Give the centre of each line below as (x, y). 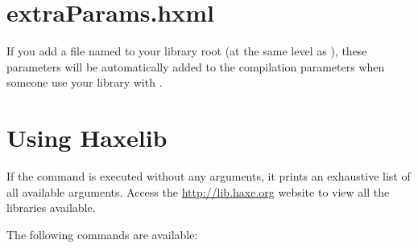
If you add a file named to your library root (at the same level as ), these (187, 51)
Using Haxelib (87, 138)
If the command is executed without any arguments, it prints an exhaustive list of (209, 176)
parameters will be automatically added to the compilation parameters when (196, 66)
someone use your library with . (85, 82)
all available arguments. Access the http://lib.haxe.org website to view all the (198, 191)
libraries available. (51, 207)
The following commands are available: (102, 234)
